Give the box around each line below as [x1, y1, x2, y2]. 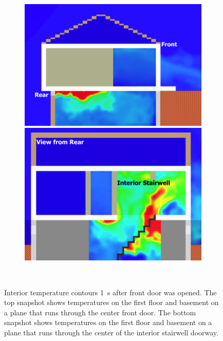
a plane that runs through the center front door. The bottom [4, 307, 196, 317]
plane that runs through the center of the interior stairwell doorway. [4, 327, 218, 337]
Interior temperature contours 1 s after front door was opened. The [4, 287, 217, 297]
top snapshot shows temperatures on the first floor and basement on [4, 297, 219, 308]
